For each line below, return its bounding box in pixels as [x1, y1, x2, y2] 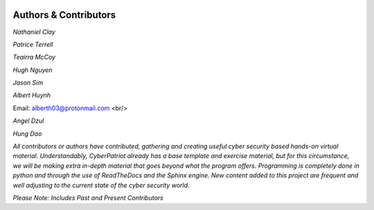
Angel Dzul [12, 116, 44, 125]
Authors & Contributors [12, 9, 116, 21]
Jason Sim [12, 78, 44, 87]
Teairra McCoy [12, 53, 55, 62]
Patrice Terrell [12, 40, 53, 49]
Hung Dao [12, 129, 42, 138]
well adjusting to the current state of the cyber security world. [12, 181, 190, 189]
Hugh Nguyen [12, 66, 53, 74]
